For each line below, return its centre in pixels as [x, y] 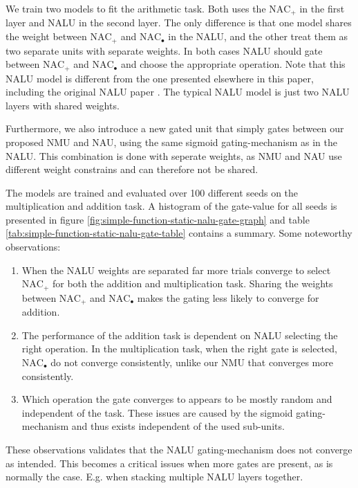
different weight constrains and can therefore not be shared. [132, 169]
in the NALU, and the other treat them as [258, 36]
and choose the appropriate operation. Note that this [233, 64]
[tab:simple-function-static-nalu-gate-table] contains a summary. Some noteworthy [179, 233]
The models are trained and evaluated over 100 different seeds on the [152, 192]
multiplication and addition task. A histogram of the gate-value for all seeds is [171, 206]
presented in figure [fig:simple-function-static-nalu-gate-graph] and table [158, 219]
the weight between [46, 36]
